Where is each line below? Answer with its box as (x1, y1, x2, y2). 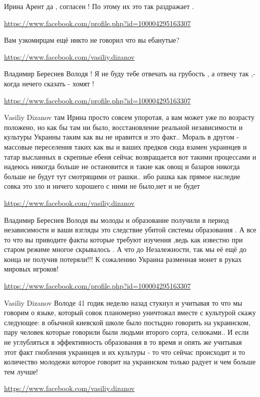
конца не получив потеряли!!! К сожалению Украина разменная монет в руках (4, 253, 242, 264)
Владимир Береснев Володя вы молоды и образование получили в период (4, 214, 229, 225)
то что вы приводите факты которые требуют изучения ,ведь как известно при (4, 234, 243, 244)
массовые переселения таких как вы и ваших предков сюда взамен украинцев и (4, 141, 247, 152)
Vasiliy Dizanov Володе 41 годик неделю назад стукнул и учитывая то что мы (4, 297, 242, 308)
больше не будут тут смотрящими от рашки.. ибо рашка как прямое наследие (4, 171, 240, 181)
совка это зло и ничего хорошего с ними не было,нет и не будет (4, 181, 200, 191)
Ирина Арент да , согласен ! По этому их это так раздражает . (4, 1, 194, 11)
